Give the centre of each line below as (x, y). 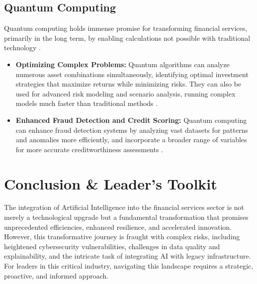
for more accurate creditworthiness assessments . (89, 149)
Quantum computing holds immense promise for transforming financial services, (126, 28)
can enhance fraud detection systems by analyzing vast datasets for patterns (132, 130)
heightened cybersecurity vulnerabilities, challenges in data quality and (112, 246)
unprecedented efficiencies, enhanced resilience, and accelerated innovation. (118, 227)
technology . (22, 47)
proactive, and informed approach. (56, 275)
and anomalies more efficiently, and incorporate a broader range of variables (131, 140)
